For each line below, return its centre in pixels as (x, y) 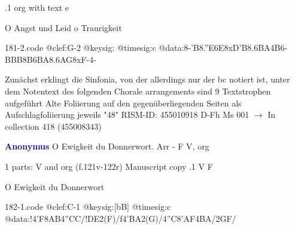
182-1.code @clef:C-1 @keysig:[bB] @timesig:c (88, 207)
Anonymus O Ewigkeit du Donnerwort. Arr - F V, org (107, 146)
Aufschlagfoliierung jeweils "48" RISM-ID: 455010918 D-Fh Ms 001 (127, 114)
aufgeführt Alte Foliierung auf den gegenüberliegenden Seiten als (123, 103)
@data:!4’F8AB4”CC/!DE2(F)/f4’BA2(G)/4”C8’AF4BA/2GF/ (121, 218)
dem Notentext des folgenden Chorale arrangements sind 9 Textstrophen (138, 91)
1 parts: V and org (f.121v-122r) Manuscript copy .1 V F (109, 166)
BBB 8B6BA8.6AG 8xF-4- (51, 59)
